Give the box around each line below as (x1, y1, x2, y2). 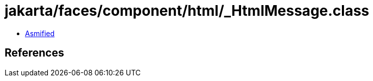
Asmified (25, 29, 55, 38)
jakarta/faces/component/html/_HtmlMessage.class (5, 2, 369, 19)
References (5, 46, 64, 60)
